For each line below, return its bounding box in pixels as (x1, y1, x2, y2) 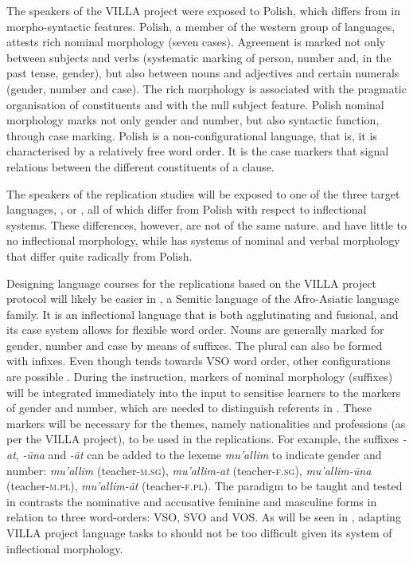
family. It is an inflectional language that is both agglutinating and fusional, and (6, 305, 399, 322)
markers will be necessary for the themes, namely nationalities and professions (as (6, 415, 406, 431)
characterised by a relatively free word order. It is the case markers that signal (6, 143, 389, 159)
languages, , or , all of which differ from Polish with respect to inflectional (6, 201, 367, 218)
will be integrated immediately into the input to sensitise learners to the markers (6, 383, 401, 400)
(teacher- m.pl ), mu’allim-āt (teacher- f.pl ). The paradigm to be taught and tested (6, 478, 403, 494)
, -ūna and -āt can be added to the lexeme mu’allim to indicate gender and (15, 446, 382, 463)
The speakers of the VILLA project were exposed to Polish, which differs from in (6, 2, 401, 18)
